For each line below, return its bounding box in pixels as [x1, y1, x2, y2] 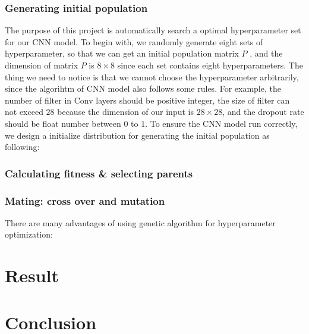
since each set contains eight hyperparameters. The [117, 59, 303, 71]
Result [5, 263, 59, 288]
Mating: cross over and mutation [5, 193, 165, 208]
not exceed [5, 105, 43, 118]
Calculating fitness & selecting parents [5, 166, 193, 180]
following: [5, 141, 40, 153]
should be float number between [5, 117, 121, 129]
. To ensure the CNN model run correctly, [145, 117, 298, 129]
